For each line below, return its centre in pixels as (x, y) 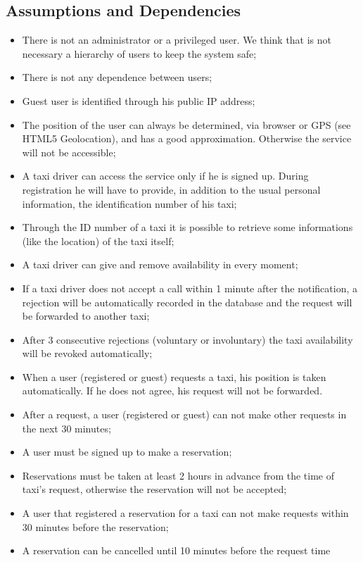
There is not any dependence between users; (117, 77)
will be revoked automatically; (87, 353)
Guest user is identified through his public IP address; (139, 100)
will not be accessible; (69, 152)
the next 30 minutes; (66, 428)
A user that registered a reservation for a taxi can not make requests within (185, 513)
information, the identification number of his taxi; (129, 203)
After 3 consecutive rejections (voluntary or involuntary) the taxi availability (187, 339)
